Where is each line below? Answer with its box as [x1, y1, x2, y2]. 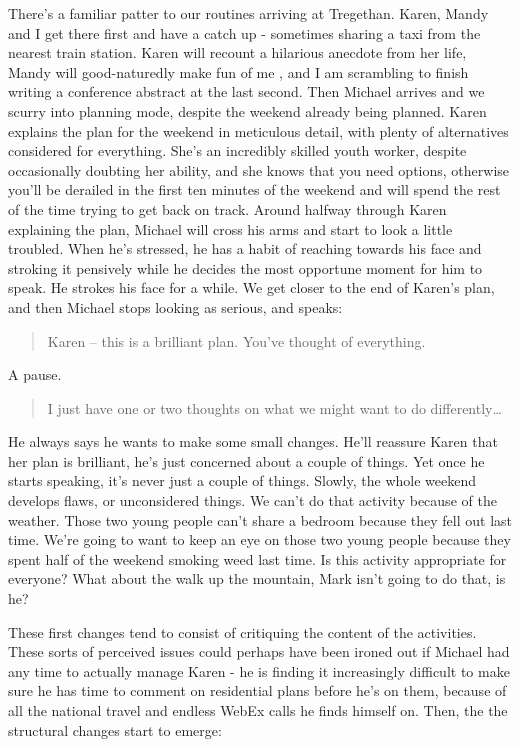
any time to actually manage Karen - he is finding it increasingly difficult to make [8, 660, 510, 681]
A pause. [8, 364, 62, 385]
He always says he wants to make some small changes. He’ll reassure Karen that [8, 431, 498, 452]
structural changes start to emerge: [8, 719, 222, 740]
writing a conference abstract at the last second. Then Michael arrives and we [8, 81, 485, 102]
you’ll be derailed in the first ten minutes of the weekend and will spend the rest [8, 179, 501, 200]
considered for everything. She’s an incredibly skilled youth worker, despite [8, 140, 467, 161]
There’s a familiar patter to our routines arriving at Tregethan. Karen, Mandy [8, 3, 489, 23]
